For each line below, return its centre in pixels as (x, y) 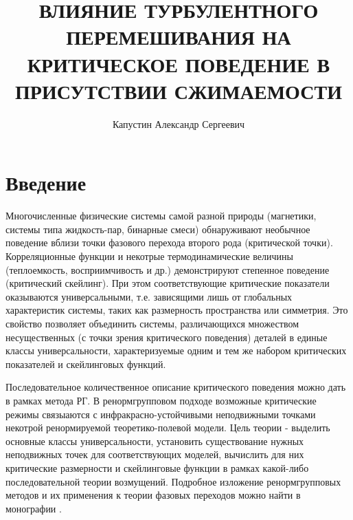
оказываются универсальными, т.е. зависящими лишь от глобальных (149, 296)
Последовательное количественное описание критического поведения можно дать (176, 387)
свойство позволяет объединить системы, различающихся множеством (152, 323)
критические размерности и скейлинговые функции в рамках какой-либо (157, 467)
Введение (46, 183)
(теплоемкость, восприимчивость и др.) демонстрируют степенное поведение (168, 269)
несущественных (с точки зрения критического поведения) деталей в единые (167, 337)
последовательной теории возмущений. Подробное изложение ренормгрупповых (173, 481)
